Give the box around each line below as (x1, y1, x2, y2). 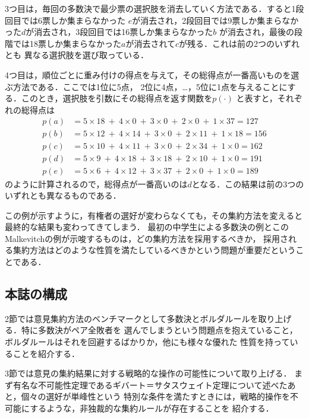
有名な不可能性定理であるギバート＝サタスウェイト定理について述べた (12, 378, 288, 391)
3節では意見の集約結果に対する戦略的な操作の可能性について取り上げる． (5, 367, 292, 379)
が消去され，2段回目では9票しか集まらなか (132, 14, 299, 26)
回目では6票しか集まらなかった (5, 14, 125, 26)
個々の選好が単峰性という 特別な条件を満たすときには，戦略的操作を (21, 390, 291, 403)
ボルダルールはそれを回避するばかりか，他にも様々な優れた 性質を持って (5, 336, 290, 348)
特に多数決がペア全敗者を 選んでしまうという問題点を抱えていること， (21, 324, 298, 336)
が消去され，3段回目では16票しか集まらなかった (26, 25, 213, 38)
